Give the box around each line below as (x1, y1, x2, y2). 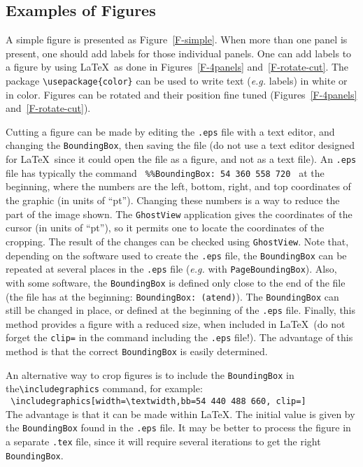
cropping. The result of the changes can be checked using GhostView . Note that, (6, 233, 349, 248)
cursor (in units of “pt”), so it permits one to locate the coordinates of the (6, 220, 325, 235)
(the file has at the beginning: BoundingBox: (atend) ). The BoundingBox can (6, 289, 339, 303)
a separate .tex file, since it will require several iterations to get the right (6, 433, 321, 448)
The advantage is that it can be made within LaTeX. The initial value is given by (6, 406, 355, 421)
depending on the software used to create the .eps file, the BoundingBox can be (6, 247, 347, 262)
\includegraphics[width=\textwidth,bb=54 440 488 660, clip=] (10, 396, 306, 407)
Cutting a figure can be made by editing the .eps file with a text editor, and (6, 124, 335, 138)
